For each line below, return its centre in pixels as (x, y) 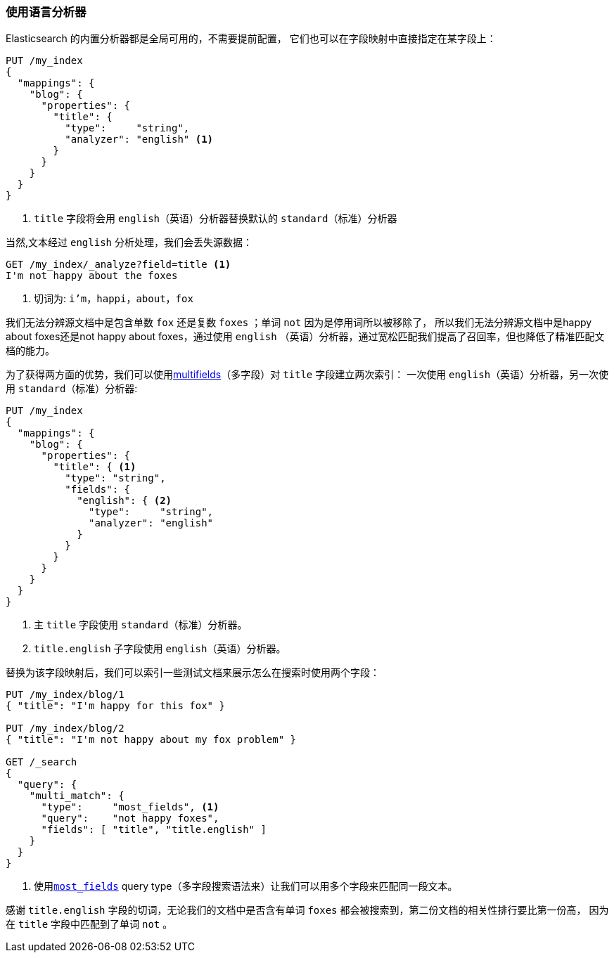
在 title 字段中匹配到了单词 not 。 (89, 924)
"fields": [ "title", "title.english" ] (154, 830)
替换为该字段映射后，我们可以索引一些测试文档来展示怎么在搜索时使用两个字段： (193, 673)
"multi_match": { (77, 796)
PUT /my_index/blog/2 (65, 729)
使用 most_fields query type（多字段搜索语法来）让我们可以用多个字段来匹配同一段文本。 (246, 886)
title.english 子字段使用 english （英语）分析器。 (160, 649)
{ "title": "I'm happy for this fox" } (115, 706)
